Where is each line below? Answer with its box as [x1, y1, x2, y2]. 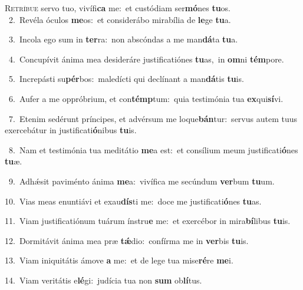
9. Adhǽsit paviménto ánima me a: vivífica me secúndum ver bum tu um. [8, 174, 275, 187]
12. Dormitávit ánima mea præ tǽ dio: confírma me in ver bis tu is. [5, 234, 249, 246]
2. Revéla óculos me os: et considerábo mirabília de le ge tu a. [8, 13, 231, 25]
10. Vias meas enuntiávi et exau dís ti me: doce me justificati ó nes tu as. [5, 195, 262, 207]
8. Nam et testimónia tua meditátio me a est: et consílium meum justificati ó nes [8, 143, 298, 156]
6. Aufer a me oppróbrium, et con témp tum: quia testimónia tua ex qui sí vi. [8, 92, 284, 104]
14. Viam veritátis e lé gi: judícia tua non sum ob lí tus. [5, 273, 202, 286]
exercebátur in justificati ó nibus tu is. [5, 124, 137, 136]
